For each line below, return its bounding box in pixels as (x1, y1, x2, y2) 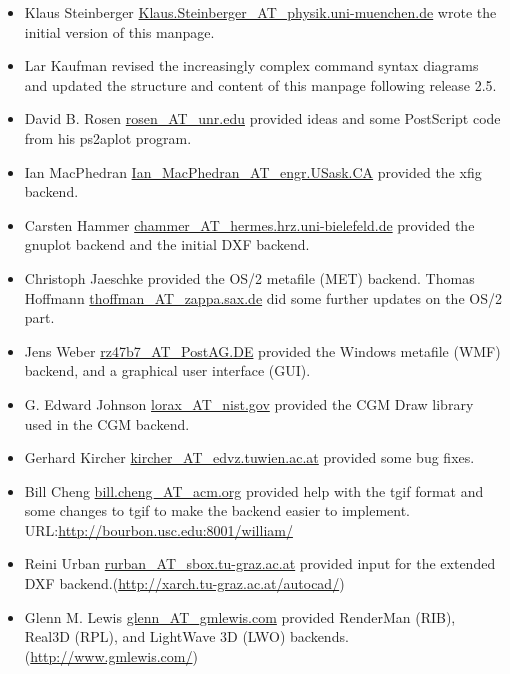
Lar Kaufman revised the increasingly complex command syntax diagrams (24, 55, 479, 76)
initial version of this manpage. (24, 21, 215, 42)
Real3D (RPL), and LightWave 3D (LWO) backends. (24, 626, 349, 647)
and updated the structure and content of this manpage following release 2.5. (24, 74, 497, 95)
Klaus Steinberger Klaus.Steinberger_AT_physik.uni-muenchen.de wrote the (24, 2, 497, 22)
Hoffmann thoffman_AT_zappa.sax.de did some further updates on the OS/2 (24, 287, 502, 308)
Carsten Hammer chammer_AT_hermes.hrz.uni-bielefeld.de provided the (24, 214, 475, 235)
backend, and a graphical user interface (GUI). (24, 360, 311, 381)
